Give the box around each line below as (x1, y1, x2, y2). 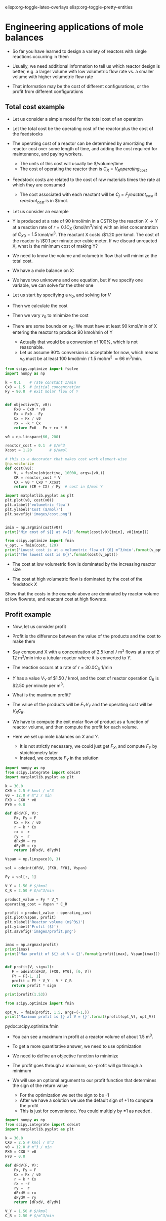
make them (12, 638, 36, 644)
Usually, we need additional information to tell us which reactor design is (12, 63, 160, 69)
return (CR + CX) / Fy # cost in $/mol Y (14, 484, 103, 489)
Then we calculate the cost (12, 303, 68, 309)
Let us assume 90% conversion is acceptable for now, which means (19, 350, 159, 356)
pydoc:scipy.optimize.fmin (5, 1023, 59, 1029)
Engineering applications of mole (5, 22, 144, 33)
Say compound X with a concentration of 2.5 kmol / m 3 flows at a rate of (12, 648, 160, 655)
